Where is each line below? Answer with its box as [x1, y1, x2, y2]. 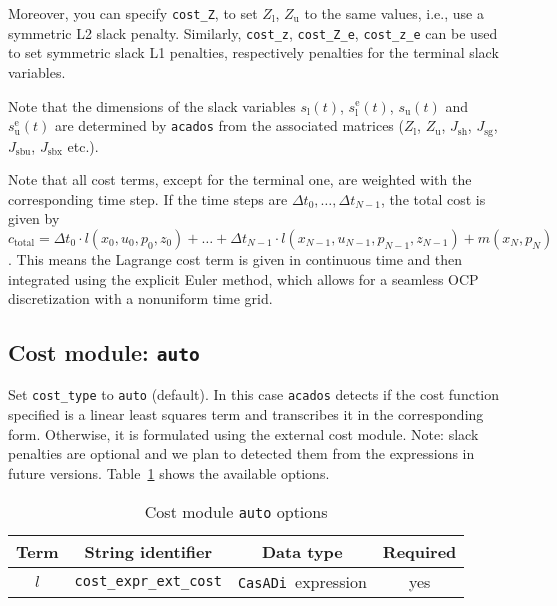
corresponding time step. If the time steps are [8, 188, 288, 209]
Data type [261, 539, 343, 563]
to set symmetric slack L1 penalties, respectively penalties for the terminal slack [8, 42, 499, 63]
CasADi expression [237, 569, 367, 593]
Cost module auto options [144, 499, 328, 523]
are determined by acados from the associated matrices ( [55, 115, 404, 136]
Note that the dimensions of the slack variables [8, 95, 296, 116]
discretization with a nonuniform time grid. [8, 288, 273, 309]
